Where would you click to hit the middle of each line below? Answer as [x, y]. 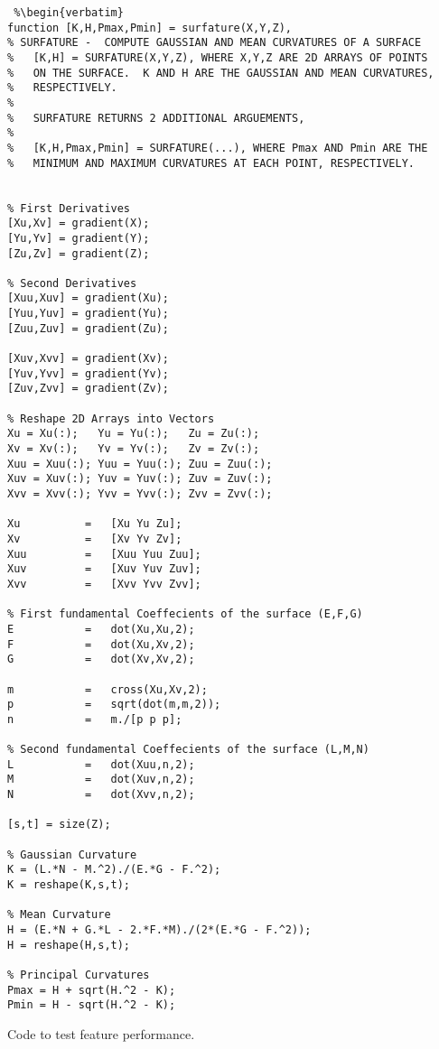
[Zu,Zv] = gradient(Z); [79, 253]
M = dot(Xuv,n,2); [101, 780]
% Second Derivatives [72, 283]
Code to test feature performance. [101, 1033]
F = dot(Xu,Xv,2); [101, 644]
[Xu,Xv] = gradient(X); [79, 223]
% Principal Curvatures [79, 975]
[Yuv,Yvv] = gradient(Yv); [88, 373]
